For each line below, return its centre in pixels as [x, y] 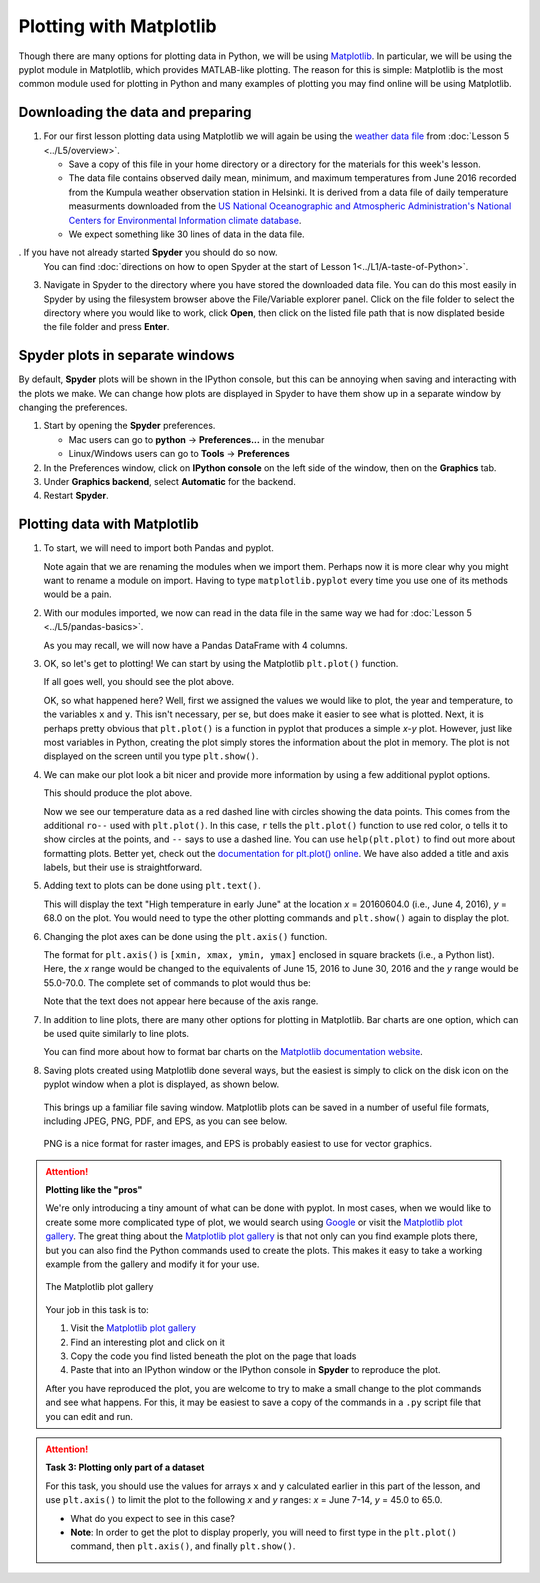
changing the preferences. [73, 407]
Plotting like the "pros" [94, 1190]
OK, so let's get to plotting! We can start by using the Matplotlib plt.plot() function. [221, 663]
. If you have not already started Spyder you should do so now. [148, 252]
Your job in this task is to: [97, 1309]
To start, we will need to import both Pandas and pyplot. [158, 548]
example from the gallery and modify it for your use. [152, 1264]
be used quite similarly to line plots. [116, 1033]
